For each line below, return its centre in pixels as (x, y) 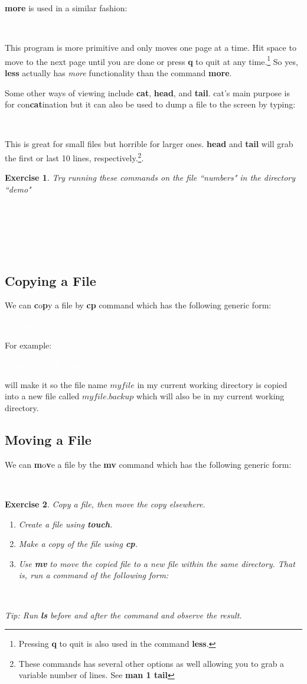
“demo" (18, 189)
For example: (28, 345)
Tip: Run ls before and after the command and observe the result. (123, 615)
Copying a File (50, 280)
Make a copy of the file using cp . (78, 544)
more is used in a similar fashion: (66, 8)
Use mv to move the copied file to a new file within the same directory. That (157, 563)
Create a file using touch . (66, 524)
